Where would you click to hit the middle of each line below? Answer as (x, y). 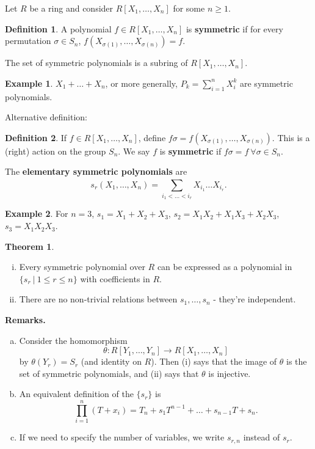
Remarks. (25, 320)
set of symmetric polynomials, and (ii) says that (109, 373)
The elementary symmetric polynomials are (96, 171)
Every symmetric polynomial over (82, 267)
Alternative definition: (46, 117)
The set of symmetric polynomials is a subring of (96, 63)
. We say (134, 151)
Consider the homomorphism (73, 340)
